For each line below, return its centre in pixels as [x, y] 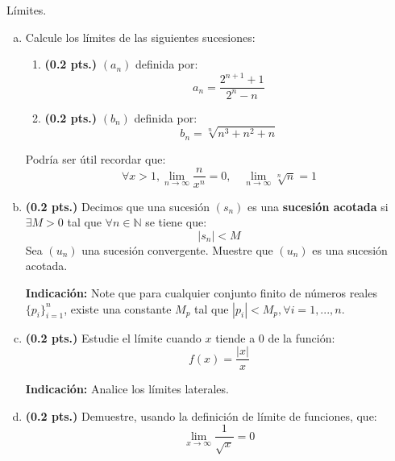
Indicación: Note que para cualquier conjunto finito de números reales [201, 292]
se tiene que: [176, 222]
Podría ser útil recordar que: [96, 158]
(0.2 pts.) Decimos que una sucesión [118, 206]
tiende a [235, 337]
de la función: [301, 337]
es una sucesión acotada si [318, 206]
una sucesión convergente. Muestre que [177, 249]
